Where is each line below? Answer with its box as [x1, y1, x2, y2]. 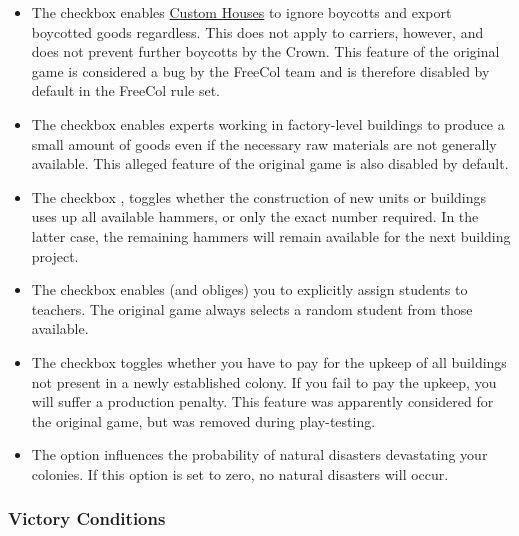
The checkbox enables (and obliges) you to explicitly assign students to [31, 279, 468, 300]
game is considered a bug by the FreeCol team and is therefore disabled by [31, 60, 490, 81]
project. [31, 245, 79, 266]
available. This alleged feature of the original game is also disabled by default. [31, 153, 509, 174]
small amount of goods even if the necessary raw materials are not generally [31, 133, 497, 154]
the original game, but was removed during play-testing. [31, 410, 376, 431]
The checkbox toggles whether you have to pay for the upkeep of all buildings [31, 351, 507, 372]
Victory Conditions [8, 506, 166, 531]
